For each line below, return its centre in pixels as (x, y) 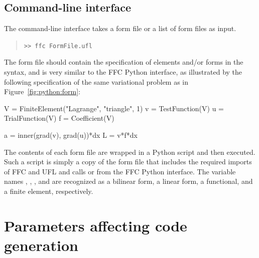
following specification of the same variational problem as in (96, 81)
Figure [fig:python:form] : (42, 91)
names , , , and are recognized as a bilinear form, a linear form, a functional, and (128, 181)
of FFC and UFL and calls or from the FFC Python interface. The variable (120, 171)
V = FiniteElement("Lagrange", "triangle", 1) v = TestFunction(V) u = (114, 108)
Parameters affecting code (96, 225)
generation (41, 245)
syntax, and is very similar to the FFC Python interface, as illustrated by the (123, 72)
